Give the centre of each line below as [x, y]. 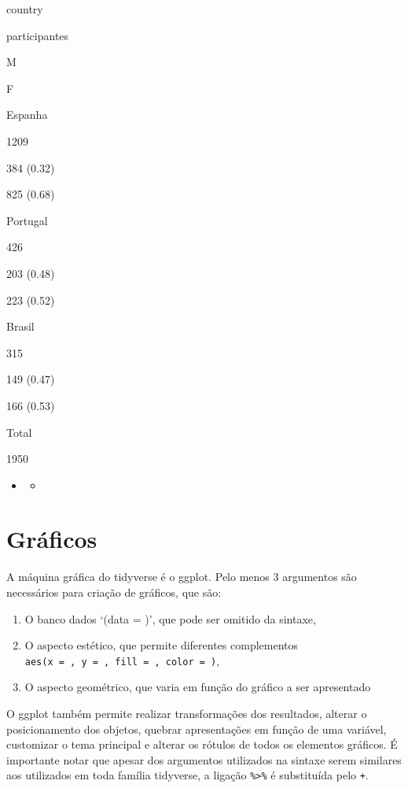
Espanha [27, 115]
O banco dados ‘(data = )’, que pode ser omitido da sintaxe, [170, 618]
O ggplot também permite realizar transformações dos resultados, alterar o [187, 714]
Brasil [20, 326]
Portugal [27, 220]
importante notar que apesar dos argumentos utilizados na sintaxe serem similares [204, 759]
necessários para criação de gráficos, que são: [114, 592]
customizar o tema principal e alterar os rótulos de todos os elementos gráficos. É [202, 744]
